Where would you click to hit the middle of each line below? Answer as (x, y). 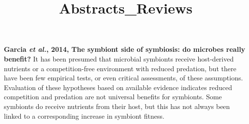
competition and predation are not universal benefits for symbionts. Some (113, 97)
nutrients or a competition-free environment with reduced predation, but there (120, 68)
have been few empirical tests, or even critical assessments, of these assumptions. (124, 78)
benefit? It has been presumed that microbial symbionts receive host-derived (119, 58)
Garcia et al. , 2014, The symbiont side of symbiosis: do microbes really (125, 49)
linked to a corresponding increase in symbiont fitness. (84, 116)
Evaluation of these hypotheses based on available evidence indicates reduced (118, 87)
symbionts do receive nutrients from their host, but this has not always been (117, 106)
